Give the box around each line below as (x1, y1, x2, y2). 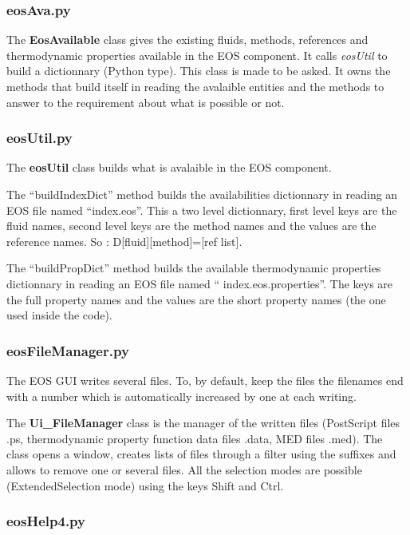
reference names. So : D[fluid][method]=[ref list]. (6, 232, 242, 249)
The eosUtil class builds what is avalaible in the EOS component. (6, 159, 332, 176)
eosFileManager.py (6, 340, 129, 360)
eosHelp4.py (6, 511, 85, 531)
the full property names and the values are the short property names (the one (6, 291, 386, 307)
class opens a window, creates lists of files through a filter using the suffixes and (6, 446, 396, 462)
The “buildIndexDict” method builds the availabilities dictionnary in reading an (6, 186, 398, 202)
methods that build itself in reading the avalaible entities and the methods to (6, 78, 384, 94)
